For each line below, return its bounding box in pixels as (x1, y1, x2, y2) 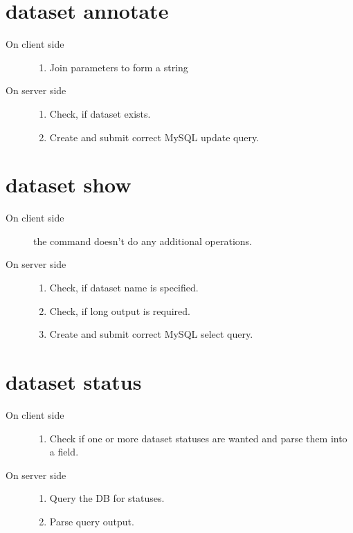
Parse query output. (49, 514, 134, 528)
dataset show (6, 170, 132, 199)
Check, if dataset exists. (49, 106, 151, 120)
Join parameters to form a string (49, 60, 188, 74)
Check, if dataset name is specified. (49, 280, 199, 294)
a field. (49, 444, 79, 459)
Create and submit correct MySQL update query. (49, 129, 260, 144)
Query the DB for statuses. (49, 491, 165, 505)
